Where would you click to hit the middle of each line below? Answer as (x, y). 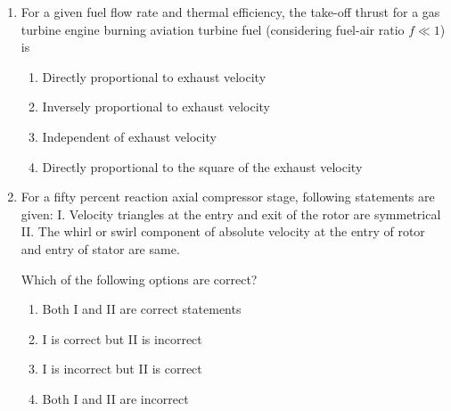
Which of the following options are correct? (139, 279)
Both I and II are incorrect (115, 398)
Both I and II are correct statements (142, 309)
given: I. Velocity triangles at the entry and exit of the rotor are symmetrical (231, 214)
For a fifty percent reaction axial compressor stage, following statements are (228, 197)
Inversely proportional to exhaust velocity (156, 107)
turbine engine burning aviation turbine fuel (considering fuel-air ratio (213, 29)
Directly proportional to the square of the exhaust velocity (202, 166)
